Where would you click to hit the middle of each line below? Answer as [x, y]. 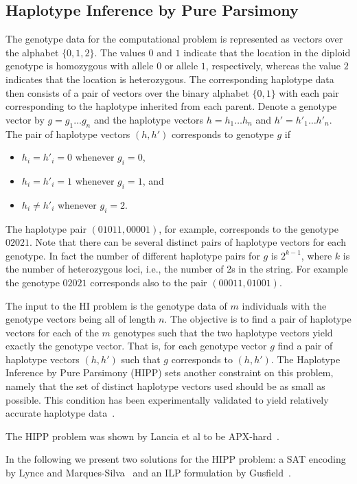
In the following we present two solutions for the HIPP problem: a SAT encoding [176, 459]
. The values [120, 52]
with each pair [309, 92]
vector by [25, 119]
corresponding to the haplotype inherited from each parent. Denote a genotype [171, 106]
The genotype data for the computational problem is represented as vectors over [174, 39]
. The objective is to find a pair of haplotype [258, 319]
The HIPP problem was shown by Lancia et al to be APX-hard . [142, 436]
